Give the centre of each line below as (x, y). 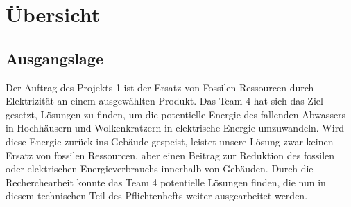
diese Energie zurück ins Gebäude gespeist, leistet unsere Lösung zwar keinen (170, 141)
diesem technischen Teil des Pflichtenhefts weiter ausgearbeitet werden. (157, 196)
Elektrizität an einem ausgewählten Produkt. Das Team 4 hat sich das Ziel (164, 101)
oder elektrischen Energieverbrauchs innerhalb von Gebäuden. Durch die (160, 169)
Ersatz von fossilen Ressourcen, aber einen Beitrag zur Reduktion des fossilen (170, 155)
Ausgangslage (54, 58)
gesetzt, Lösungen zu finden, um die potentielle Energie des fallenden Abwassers (176, 114)
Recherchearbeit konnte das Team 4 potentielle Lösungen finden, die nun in (166, 182)
